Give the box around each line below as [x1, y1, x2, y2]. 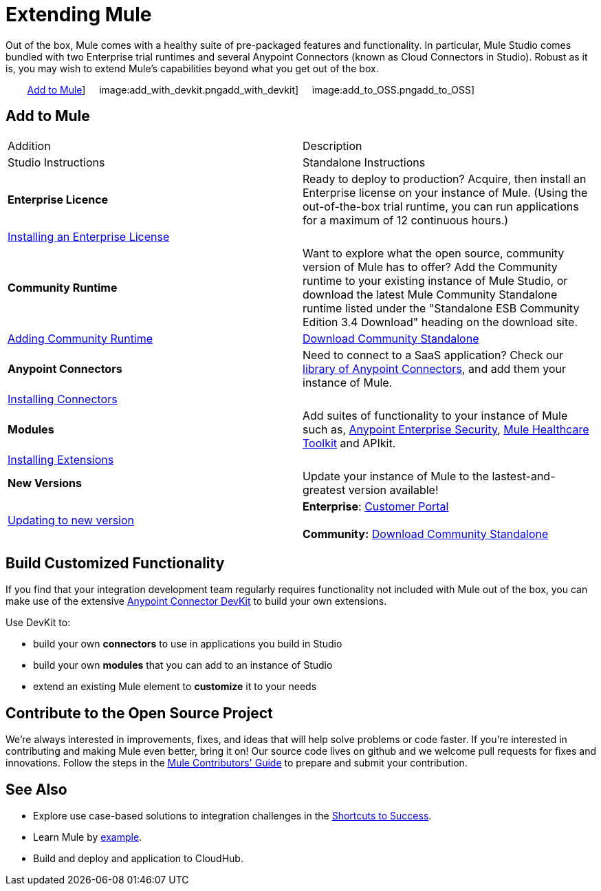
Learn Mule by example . [33, 831, 142, 844]
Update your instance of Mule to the [303, 469, 489, 483]
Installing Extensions [8, 452, 114, 466]
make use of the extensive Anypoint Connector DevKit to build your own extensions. [6, 595, 387, 608]
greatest [303, 482, 346, 497]
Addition [8, 138, 51, 153]
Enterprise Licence [8, 192, 109, 206]
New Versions [8, 475, 82, 490]
